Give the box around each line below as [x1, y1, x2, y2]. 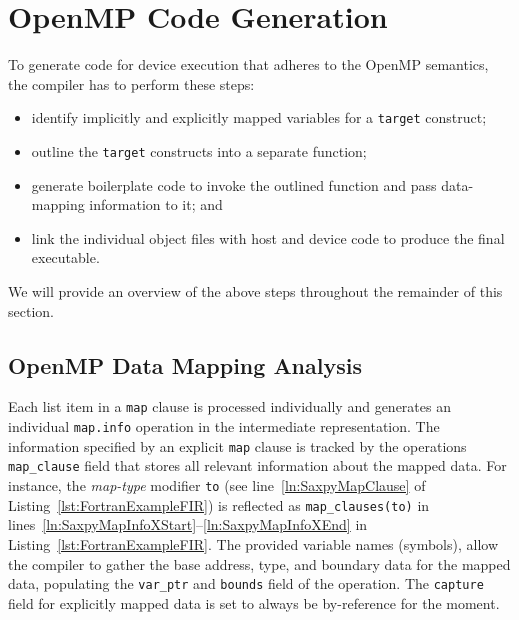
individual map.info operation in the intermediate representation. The [8, 416, 440, 437]
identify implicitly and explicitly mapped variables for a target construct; [31, 107, 487, 128]
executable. [31, 247, 100, 268]
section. [8, 300, 54, 321]
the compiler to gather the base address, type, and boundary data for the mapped [8, 553, 511, 574]
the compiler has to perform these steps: [8, 73, 255, 94]
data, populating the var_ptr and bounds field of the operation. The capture [8, 573, 484, 594]
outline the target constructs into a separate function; [31, 140, 367, 161]
